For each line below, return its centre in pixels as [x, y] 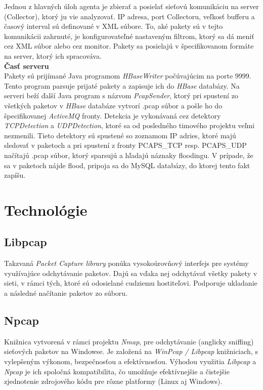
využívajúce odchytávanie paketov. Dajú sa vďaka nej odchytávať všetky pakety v [131, 273]
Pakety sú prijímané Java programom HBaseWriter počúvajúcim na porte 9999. [128, 76]
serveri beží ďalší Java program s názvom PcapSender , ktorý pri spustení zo [121, 95]
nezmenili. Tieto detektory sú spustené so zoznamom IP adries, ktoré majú [120, 135]
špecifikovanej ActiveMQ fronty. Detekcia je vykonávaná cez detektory [113, 115]
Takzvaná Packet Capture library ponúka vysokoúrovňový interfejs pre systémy [126, 263]
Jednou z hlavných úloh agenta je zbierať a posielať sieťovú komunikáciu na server [131, 6]
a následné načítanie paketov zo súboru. [66, 293]
